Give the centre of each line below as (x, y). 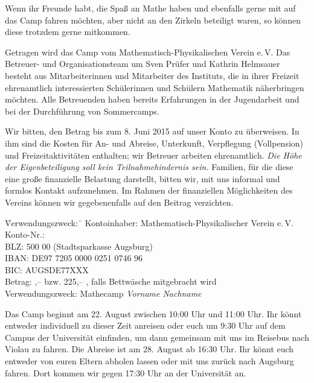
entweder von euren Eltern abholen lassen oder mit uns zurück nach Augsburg (149, 361)
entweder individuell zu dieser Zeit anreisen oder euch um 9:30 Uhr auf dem (145, 325)
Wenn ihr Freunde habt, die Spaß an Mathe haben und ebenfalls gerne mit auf (150, 8)
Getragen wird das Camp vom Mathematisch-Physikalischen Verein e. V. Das (148, 52)
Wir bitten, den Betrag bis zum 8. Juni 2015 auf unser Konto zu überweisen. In (152, 131)
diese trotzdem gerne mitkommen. (68, 32)
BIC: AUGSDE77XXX (47, 269)
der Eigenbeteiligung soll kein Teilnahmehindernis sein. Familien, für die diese (149, 167)
